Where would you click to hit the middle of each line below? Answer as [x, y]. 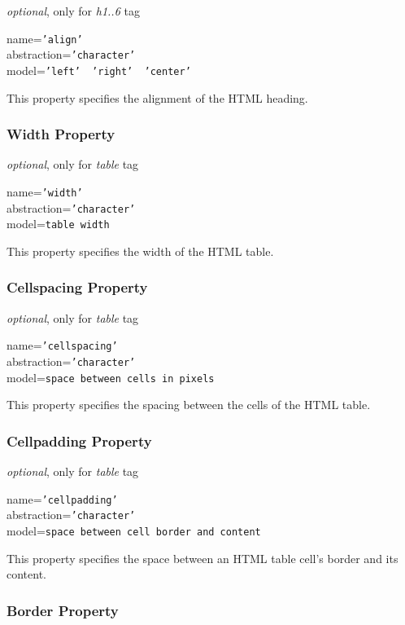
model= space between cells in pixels [111, 377]
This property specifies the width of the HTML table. [140, 251]
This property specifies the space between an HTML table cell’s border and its [202, 558]
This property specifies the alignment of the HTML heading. [157, 97]
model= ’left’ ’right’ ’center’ [99, 70]
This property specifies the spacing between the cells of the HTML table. [189, 405]
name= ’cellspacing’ [62, 345]
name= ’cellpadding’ [62, 498]
